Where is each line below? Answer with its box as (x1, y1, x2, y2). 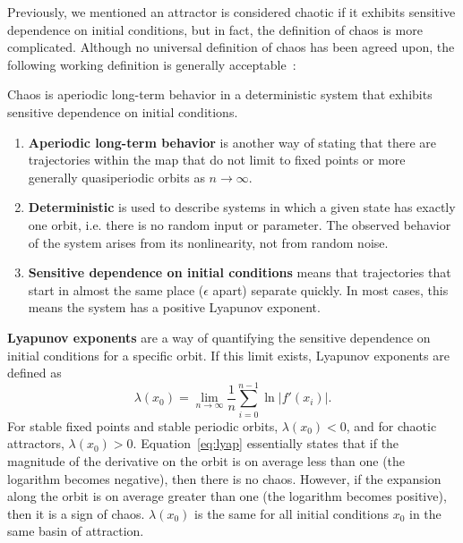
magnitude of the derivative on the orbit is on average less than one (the (7, 452, 406, 470)
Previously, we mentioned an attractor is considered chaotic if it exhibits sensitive (7, 3, 456, 21)
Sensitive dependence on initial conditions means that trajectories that (28, 263, 451, 282)
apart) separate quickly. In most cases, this (212, 280, 449, 299)
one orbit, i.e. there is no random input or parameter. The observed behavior (28, 215, 451, 233)
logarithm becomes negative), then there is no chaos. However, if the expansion (7, 469, 442, 488)
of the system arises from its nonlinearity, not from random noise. (28, 233, 389, 251)
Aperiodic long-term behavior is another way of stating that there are (28, 132, 436, 151)
